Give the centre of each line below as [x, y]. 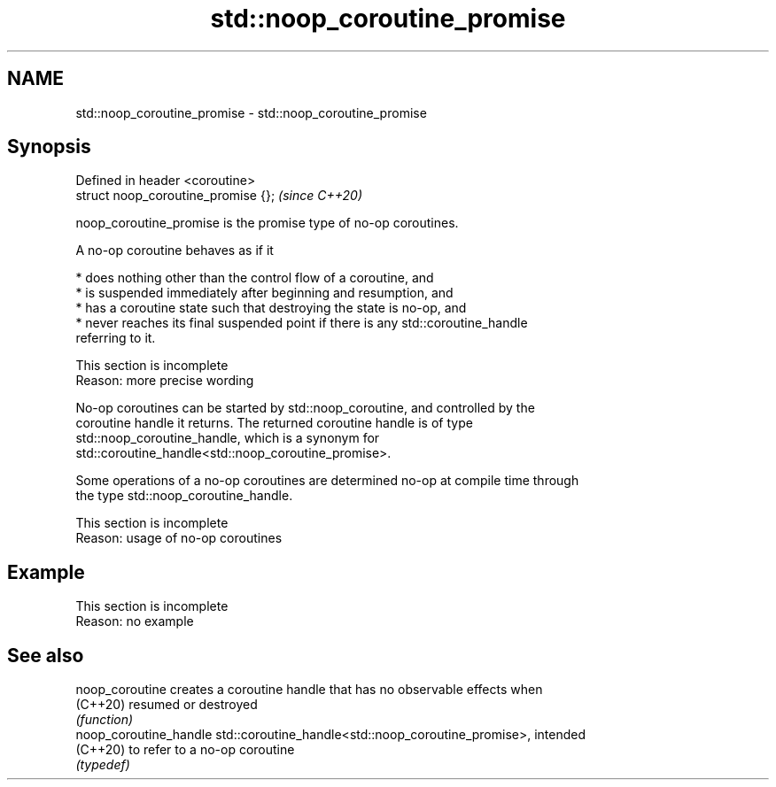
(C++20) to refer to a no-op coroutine [185, 750]
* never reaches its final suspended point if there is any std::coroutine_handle [302, 323]
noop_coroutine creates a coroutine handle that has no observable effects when [309, 690]
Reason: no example [135, 621]
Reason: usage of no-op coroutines [179, 538]
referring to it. [116, 338]
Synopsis [49, 147]
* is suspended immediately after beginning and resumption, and [264, 293]
